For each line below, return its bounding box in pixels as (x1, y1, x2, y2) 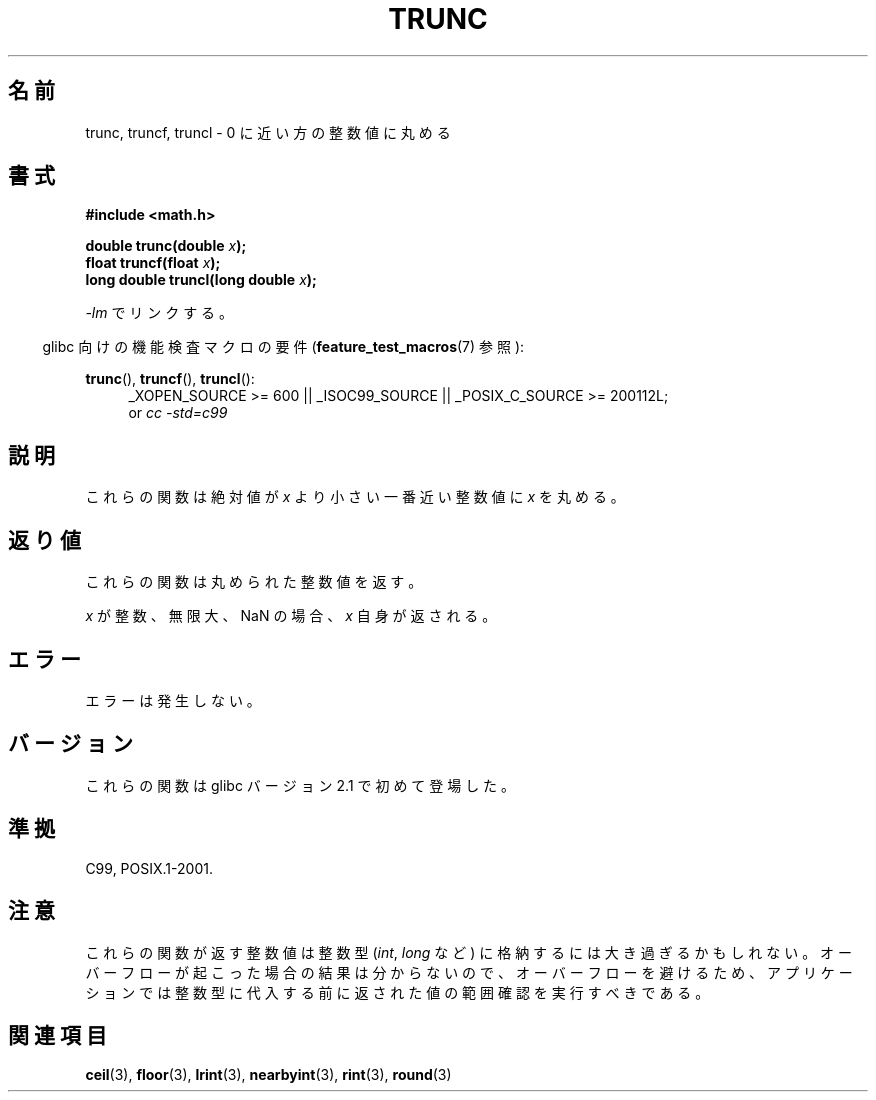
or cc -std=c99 (128, 404, 228, 422)
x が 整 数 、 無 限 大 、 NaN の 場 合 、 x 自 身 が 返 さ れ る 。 (85, 607, 497, 625)
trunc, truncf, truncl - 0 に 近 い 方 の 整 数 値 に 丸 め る (85, 123, 451, 141)
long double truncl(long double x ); (85, 271, 317, 289)
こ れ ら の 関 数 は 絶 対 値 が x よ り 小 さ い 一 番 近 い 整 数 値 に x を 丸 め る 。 (85, 488, 625, 506)
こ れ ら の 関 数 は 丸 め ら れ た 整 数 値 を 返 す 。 (85, 573, 423, 591)
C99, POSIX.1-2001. (85, 859, 213, 877)
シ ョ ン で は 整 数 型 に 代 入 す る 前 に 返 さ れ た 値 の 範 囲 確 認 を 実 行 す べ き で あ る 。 (85, 983, 710, 1001)
